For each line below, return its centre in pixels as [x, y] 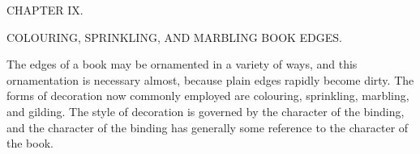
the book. [30, 143]
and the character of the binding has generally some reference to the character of [208, 127]
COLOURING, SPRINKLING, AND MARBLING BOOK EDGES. [175, 37]
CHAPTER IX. [45, 10]
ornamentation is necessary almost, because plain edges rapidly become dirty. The [210, 79]
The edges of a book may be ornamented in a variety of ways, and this [182, 64]
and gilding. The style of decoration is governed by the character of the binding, [206, 111]
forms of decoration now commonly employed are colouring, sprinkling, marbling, [208, 96]
